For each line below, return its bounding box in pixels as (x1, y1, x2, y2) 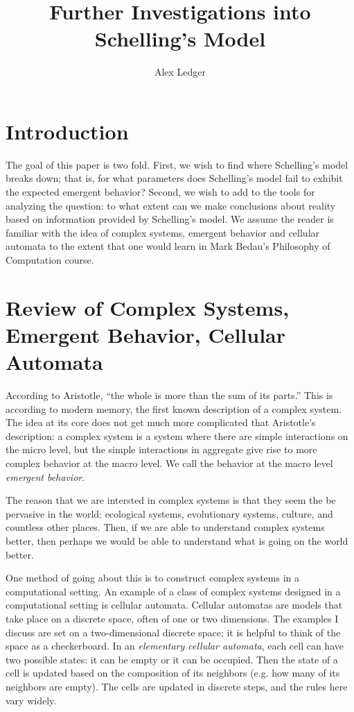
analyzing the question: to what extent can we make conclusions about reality (6, 198, 336, 212)
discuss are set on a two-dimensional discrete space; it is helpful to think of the (6, 625, 341, 639)
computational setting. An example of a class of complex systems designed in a (6, 584, 341, 598)
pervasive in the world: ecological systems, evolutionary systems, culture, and (6, 506, 333, 520)
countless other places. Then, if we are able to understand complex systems (6, 520, 325, 534)
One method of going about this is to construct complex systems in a (6, 570, 299, 585)
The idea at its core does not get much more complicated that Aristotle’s (6, 415, 316, 430)
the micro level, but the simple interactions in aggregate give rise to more (6, 442, 317, 457)
